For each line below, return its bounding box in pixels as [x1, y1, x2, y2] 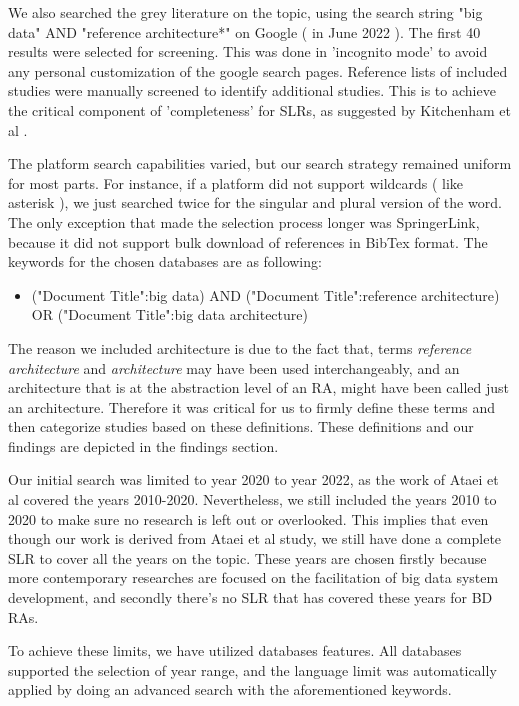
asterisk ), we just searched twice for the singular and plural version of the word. [8, 192, 502, 213]
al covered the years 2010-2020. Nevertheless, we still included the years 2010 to [8, 489, 497, 510]
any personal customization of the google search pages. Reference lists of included [8, 60, 508, 81]
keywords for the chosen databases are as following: [8, 251, 322, 272]
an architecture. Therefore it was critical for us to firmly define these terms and [8, 396, 496, 417]
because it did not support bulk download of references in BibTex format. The [8, 231, 488, 252]
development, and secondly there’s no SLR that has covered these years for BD [8, 587, 493, 608]
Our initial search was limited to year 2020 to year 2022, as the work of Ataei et [8, 469, 499, 490]
